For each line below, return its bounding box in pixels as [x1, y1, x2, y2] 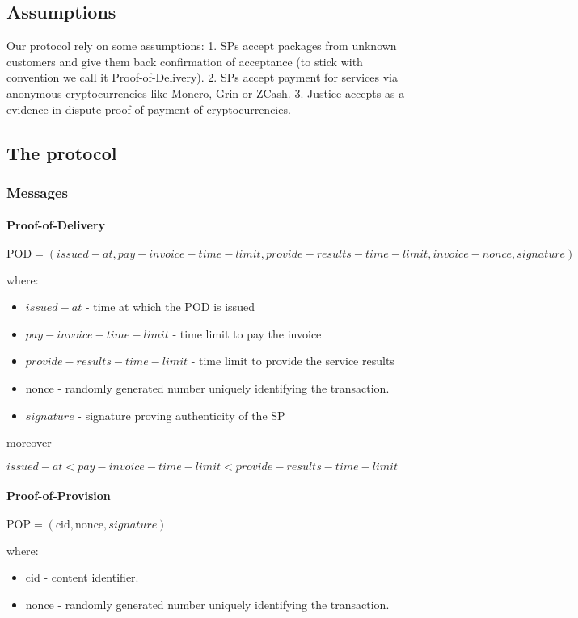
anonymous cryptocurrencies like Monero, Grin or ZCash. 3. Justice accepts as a [6, 84, 405, 101]
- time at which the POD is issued [85, 298, 255, 315]
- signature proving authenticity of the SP [78, 406, 285, 423]
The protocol [6, 140, 117, 165]
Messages [6, 182, 68, 202]
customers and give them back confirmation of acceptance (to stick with [6, 53, 363, 69]
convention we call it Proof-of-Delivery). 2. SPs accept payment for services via [6, 69, 398, 86]
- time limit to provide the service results [191, 352, 394, 369]
